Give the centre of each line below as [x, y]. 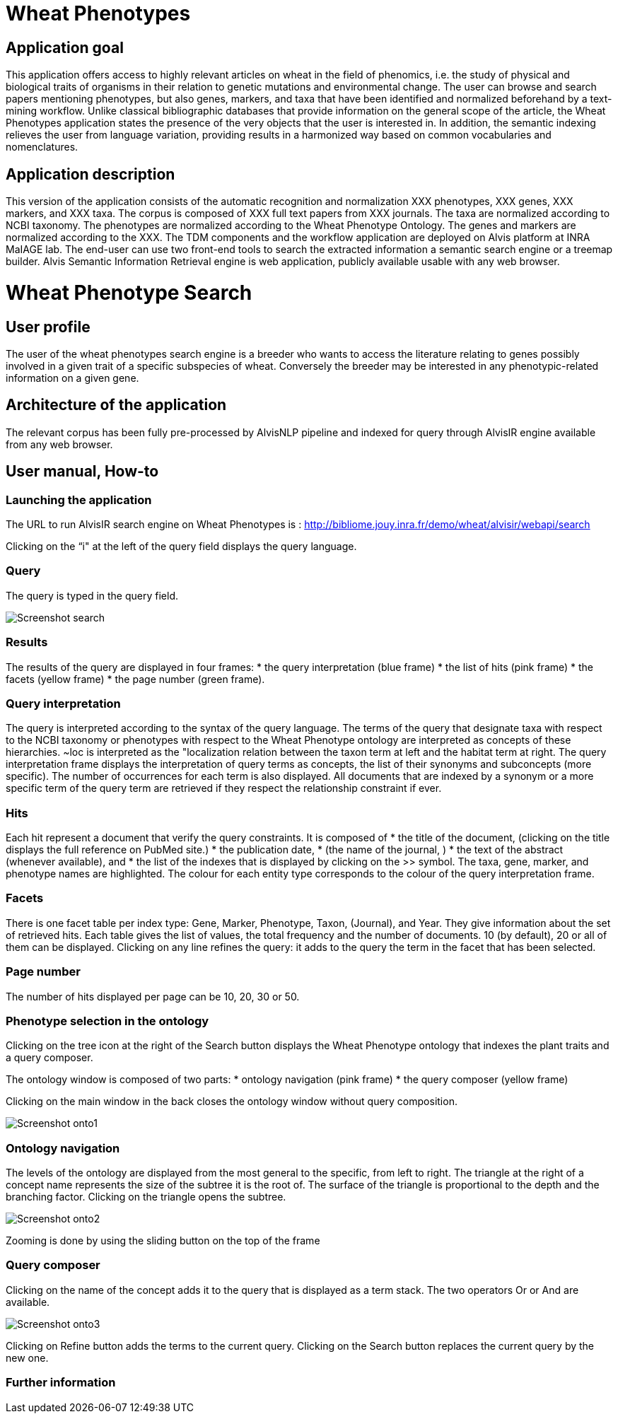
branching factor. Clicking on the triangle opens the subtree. [146, 1197]
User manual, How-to [82, 472]
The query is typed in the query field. [92, 595]
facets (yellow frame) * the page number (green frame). [135, 679]
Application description [91, 174]
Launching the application [79, 500]
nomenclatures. [42, 147]
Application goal [65, 47]
